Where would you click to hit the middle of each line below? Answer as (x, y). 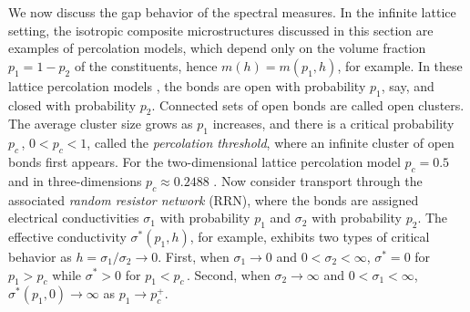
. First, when (194, 256)
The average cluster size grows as (101, 124)
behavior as (40, 256)
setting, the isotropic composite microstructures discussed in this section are (221, 30)
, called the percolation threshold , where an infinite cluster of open (271, 143)
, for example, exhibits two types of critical (310, 236)
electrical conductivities (74, 218)
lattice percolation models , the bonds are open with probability (187, 85)
